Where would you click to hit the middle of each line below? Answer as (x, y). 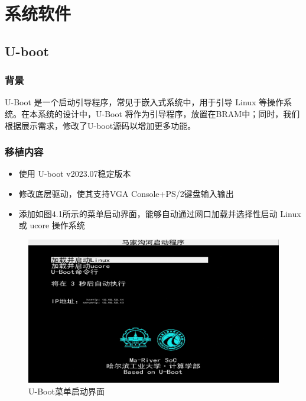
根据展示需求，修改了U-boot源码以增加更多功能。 (100, 125)
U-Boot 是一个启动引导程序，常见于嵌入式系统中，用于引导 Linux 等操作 (144, 102)
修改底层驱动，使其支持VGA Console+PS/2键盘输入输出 (126, 193)
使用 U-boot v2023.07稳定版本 (75, 174)
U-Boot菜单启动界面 (66, 391)
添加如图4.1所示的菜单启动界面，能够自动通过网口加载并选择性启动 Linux (160, 213)
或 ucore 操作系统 (52, 225)
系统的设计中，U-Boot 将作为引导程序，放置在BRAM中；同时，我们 (169, 113)
